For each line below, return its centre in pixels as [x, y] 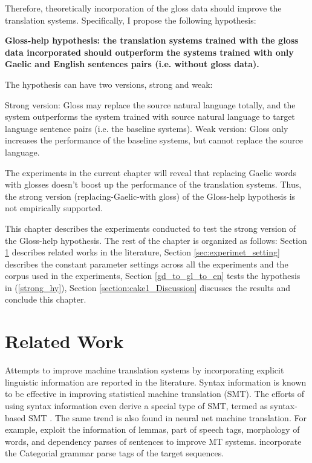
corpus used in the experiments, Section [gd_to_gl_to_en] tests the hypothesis [153, 276]
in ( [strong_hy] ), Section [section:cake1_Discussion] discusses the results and [148, 287]
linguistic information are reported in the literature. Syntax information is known [156, 382]
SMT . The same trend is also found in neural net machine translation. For [167, 417]
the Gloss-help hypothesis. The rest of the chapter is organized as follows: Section [156, 240]
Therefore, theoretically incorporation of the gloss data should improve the [143, 8]
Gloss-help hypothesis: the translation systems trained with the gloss [152, 40]
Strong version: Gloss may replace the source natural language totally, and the [150, 104]
